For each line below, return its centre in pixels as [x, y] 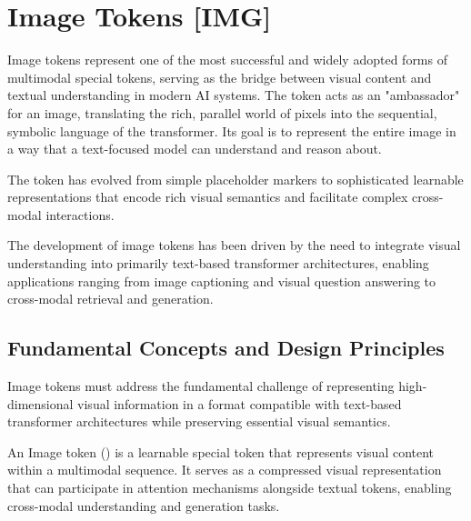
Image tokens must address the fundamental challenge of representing [201, 386]
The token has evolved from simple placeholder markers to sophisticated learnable [235, 179]
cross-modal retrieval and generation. [110, 299]
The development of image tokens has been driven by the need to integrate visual [234, 245]
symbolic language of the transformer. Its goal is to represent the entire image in [232, 130]
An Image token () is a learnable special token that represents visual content [221, 451]
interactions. [80, 214]
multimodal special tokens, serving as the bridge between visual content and [220, 77]
